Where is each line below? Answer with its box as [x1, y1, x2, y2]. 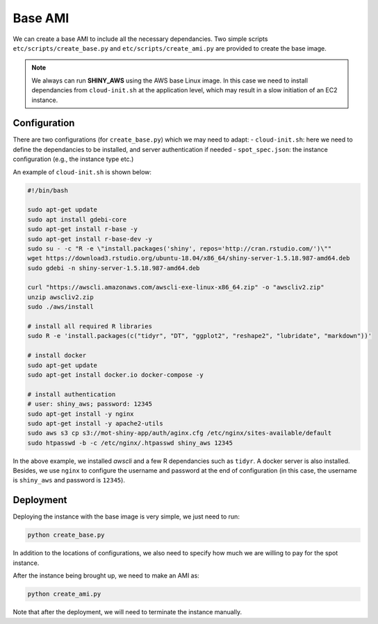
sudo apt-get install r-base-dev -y [27, 235, 153, 243]
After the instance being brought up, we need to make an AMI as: [13, 571, 199, 580]
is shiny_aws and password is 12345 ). [13, 476, 125, 484]
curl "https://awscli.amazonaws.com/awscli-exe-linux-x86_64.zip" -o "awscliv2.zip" [27, 283, 324, 292]
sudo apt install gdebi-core [27, 215, 127, 224]
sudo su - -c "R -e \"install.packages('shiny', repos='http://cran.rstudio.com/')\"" [27, 244, 332, 253]
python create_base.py [27, 531, 105, 539]
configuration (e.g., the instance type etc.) [13, 155, 134, 163]
